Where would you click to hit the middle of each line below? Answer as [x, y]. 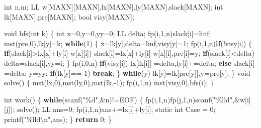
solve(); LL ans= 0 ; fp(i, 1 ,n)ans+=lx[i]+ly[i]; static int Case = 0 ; [116, 109]
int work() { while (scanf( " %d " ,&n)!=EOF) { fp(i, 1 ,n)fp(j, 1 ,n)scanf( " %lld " [118, 99]
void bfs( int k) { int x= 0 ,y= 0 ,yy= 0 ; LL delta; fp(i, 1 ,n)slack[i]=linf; [108, 33]
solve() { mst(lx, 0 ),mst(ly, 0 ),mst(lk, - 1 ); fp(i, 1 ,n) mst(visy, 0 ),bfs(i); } [109, 83]
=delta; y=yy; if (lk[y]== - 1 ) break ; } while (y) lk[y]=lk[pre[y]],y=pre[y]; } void [127, 73]
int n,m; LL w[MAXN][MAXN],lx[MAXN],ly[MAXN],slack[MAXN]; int [114, 7]
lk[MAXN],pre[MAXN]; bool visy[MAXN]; [69, 16]
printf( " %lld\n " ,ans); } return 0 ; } [58, 119]
